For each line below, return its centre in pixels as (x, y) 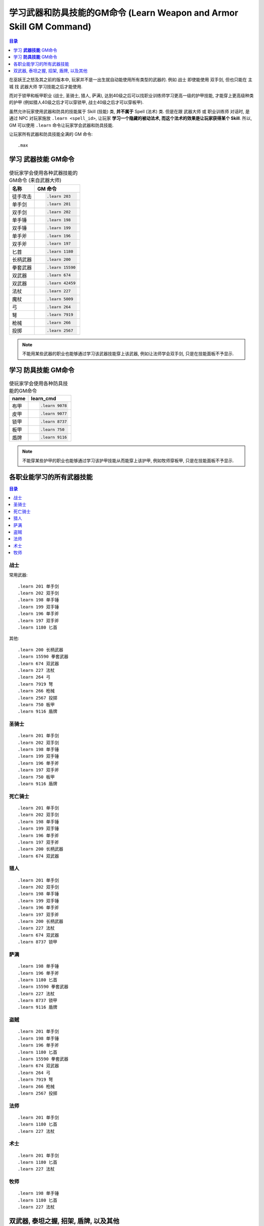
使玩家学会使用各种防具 (36, 383)
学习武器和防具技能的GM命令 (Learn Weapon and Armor (124, 13)
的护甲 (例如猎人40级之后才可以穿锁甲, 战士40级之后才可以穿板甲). (76, 102)
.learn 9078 (54, 406)
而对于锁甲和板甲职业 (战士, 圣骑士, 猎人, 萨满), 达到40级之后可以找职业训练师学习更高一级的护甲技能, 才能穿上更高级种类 (131, 96)
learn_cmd (44, 399)
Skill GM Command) (50, 26)
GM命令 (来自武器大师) (35, 180)
